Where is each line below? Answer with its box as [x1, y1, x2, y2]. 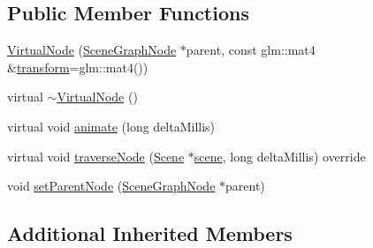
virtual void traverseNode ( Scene [7, 147, 185, 165]
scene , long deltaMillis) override [194, 147, 366, 165]
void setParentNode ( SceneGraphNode [7, 177, 216, 195]
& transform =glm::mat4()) [7, 57, 148, 76]
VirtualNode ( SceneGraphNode [7, 41, 177, 59]
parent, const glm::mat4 [186, 41, 316, 59]
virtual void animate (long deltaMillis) [7, 116, 216, 135]
